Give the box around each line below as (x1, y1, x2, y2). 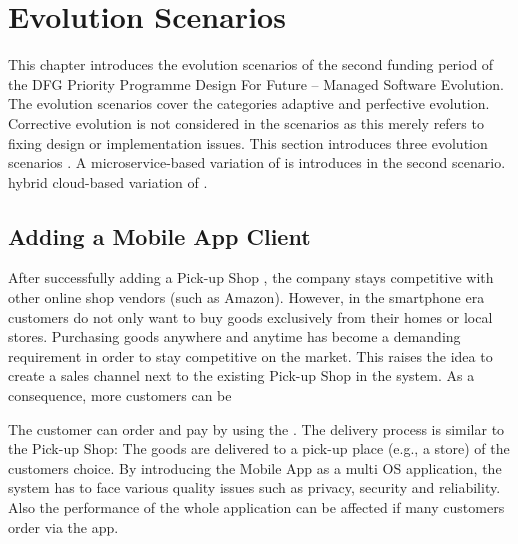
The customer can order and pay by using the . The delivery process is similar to (8, 418, 505, 439)
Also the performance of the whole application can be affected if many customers (8, 497, 505, 518)
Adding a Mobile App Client (8, 220, 311, 251)
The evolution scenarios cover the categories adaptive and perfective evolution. (8, 93, 490, 114)
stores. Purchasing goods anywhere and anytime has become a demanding (8, 326, 461, 347)
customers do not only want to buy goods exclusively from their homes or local (8, 306, 493, 327)
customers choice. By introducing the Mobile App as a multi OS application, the (8, 457, 502, 478)
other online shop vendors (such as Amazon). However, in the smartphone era (8, 287, 485, 308)
